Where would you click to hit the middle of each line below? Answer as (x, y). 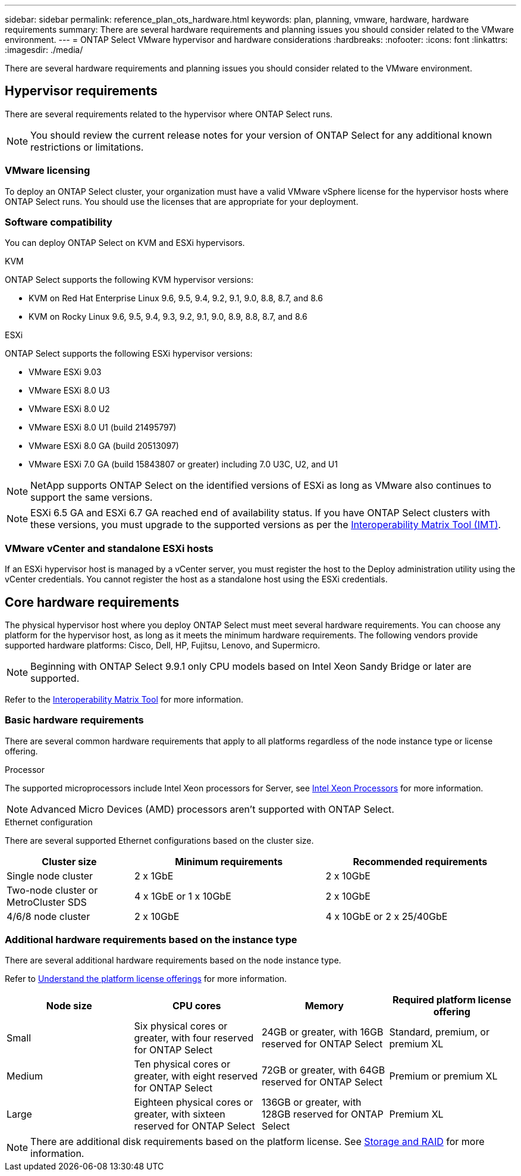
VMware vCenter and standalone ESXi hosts (109, 548)
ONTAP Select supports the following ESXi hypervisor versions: (129, 354)
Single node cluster (50, 876)
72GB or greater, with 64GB (324, 1070)
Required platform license (452, 1000)
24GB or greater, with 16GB (323, 1032)
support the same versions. (92, 497)
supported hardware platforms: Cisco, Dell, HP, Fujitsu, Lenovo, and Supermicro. (163, 645)
